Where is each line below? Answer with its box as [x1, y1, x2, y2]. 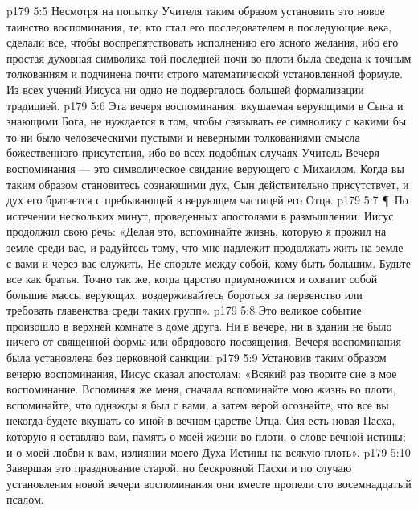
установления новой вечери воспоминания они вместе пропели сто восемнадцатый [6, 475, 412, 491]
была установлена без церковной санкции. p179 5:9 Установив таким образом [6, 349, 387, 366]
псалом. [6, 491, 44, 508]
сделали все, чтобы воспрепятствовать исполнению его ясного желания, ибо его [6, 34, 399, 51]
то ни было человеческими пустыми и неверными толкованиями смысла [6, 128, 360, 145]
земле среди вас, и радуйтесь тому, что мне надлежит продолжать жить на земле [6, 238, 404, 255]
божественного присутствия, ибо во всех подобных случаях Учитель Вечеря [6, 144, 379, 161]
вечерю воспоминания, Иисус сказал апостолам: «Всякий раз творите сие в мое [6, 364, 397, 381]
